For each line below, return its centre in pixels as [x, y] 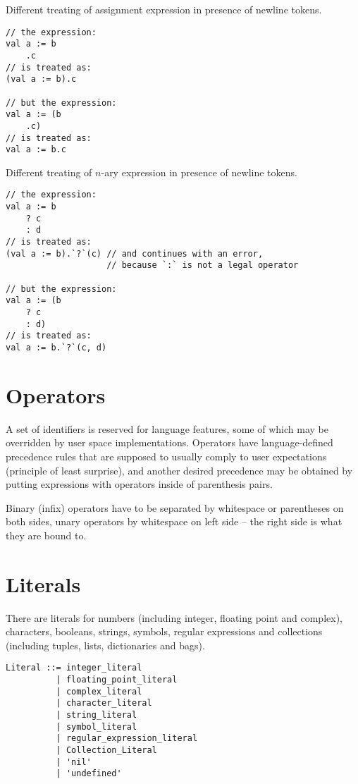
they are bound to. [46, 535]
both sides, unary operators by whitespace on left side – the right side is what [174, 521]
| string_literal [97, 715]
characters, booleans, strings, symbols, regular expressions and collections [164, 631]
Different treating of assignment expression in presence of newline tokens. [164, 9]
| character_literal [104, 703]
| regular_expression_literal [127, 739]
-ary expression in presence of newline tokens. [199, 172]
